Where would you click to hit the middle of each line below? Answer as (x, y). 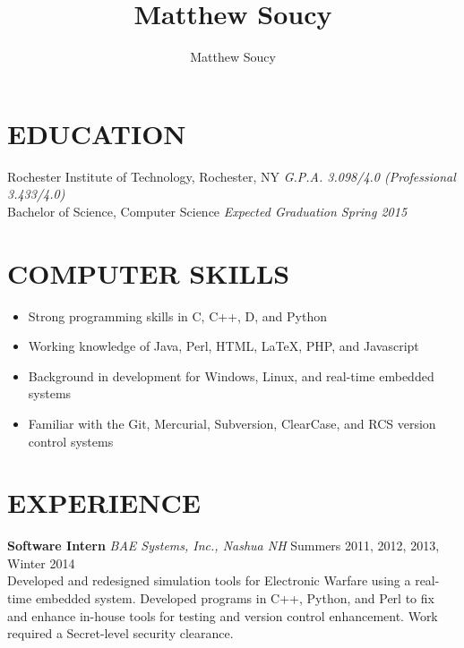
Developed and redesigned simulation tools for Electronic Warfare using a (209, 580)
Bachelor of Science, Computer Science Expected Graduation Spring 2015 (207, 211)
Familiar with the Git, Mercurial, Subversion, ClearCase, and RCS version (232, 423)
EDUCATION (97, 133)
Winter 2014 (41, 563)
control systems (71, 441)
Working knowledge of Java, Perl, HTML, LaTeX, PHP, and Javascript (223, 346)
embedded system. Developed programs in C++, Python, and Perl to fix (235, 598)
